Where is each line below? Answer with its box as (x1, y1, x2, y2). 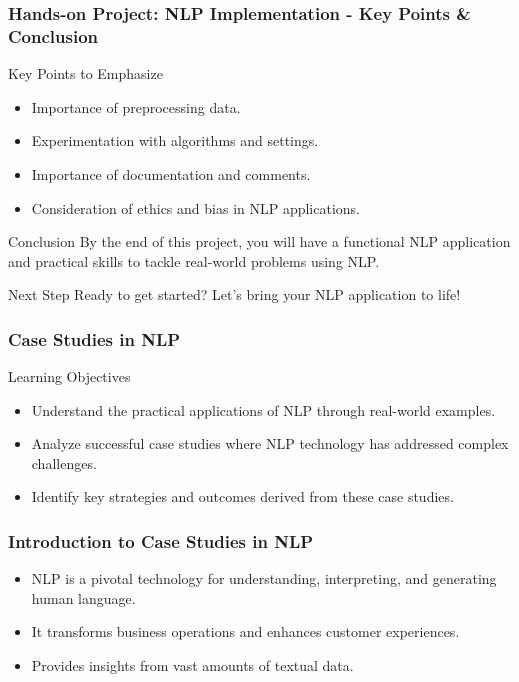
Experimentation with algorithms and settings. (31, 130, 319, 151)
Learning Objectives (8, 366, 131, 387)
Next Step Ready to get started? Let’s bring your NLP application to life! (8, 284, 461, 305)
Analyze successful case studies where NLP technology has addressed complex (31, 433, 509, 454)
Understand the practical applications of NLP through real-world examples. (31, 399, 496, 420)
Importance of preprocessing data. (31, 96, 241, 117)
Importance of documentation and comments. (31, 163, 311, 184)
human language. (31, 587, 136, 608)
